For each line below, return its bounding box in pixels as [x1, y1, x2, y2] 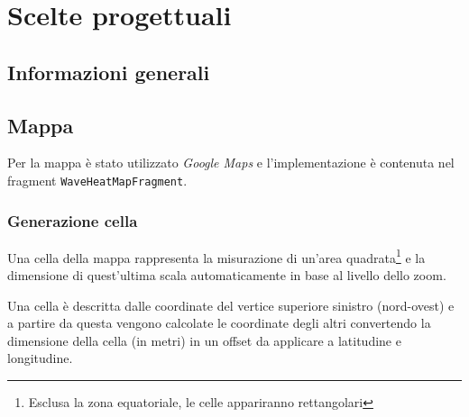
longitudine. [7, 349, 73, 367]
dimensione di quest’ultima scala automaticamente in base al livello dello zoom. [7, 266, 446, 285]
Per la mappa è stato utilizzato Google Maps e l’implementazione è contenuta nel [7, 153, 455, 172]
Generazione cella [7, 209, 138, 231]
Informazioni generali [7, 58, 210, 86]
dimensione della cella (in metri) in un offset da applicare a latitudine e [7, 331, 401, 349]
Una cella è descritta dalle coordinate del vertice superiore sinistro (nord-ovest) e [7, 295, 455, 314]
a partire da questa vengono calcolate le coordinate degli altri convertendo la [7, 313, 431, 332]
